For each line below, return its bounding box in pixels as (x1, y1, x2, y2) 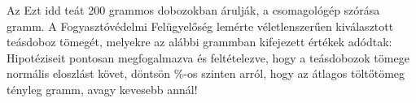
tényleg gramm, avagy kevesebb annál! (7, 80, 198, 97)
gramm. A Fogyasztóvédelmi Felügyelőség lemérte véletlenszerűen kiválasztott (7, 17, 394, 34)
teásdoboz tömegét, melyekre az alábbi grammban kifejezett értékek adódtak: (7, 33, 392, 50)
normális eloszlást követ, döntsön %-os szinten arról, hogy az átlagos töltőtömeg (7, 65, 405, 82)
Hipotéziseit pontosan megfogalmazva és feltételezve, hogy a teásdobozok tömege (7, 49, 409, 66)
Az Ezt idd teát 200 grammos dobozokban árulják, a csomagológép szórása (7, 2, 380, 18)
